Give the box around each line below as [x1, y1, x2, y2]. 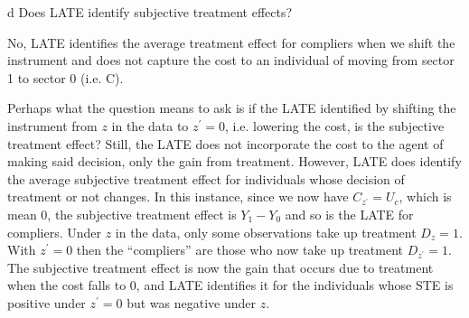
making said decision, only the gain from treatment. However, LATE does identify [7, 152, 462, 171]
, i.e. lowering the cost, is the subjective [225, 116, 445, 135]
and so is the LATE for [285, 204, 414, 223]
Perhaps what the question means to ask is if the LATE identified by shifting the [7, 98, 456, 117]
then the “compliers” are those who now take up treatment [76, 240, 403, 259]
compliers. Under [7, 222, 101, 241]
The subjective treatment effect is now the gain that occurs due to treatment [7, 257, 434, 276]
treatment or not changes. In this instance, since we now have [7, 187, 349, 206]
